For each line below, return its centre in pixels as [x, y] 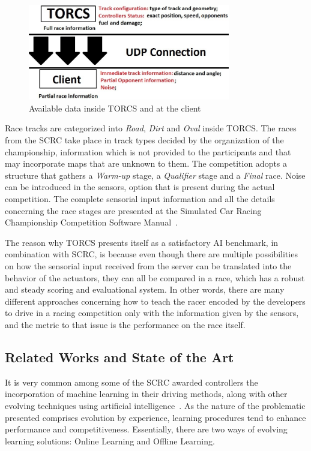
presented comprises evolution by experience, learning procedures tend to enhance [155, 417]
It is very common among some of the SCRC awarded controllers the [131, 382]
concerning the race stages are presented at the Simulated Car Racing [133, 210]
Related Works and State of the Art [119, 357]
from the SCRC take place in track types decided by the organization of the [144, 140]
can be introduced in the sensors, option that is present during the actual [140, 187]
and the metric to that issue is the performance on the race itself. [125, 324]
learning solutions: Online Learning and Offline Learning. [110, 441]
